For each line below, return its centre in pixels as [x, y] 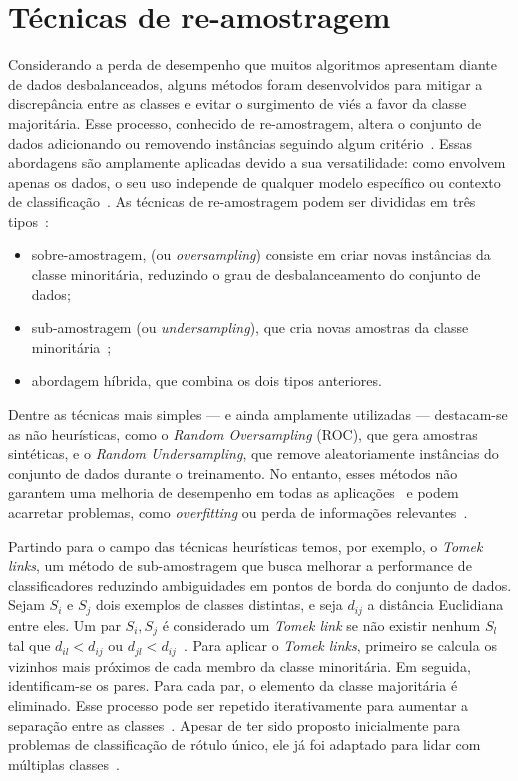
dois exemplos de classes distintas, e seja [219, 604]
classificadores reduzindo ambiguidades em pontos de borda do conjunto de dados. [260, 584]
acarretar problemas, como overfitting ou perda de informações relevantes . [238, 512]
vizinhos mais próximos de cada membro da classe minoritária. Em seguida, [239, 665]
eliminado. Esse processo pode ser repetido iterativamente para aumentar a [238, 704]
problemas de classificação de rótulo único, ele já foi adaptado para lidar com [244, 744]
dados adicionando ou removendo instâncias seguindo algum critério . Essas [240, 142]
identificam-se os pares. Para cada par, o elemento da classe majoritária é [233, 685]
